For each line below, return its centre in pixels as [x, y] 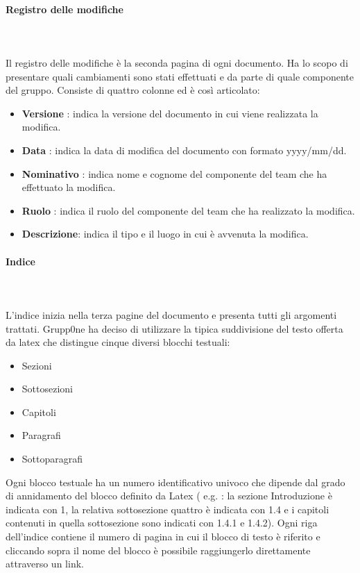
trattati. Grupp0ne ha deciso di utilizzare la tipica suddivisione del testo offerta [174, 328]
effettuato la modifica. [69, 187]
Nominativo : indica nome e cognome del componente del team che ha [174, 173]
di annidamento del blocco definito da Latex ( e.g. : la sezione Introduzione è [169, 496]
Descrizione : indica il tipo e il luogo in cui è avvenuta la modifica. [165, 234]
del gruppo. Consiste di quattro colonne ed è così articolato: [133, 90]
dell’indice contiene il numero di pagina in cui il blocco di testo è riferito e [163, 537]
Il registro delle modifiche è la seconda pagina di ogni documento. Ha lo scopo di [177, 62]
